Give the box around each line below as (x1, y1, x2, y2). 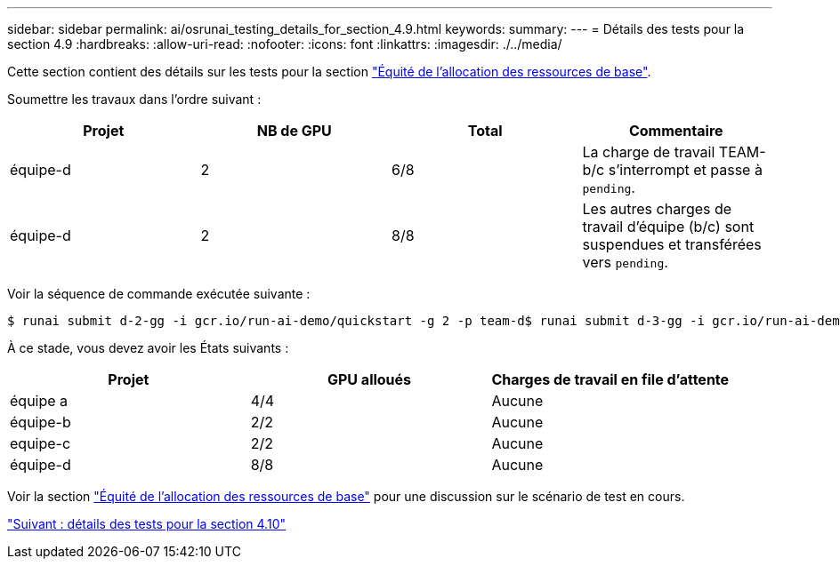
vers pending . (582, 253, 668, 271)
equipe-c (10, 434, 71, 452)
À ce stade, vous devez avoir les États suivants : (7, 340, 289, 355)
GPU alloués (327, 371, 412, 388)
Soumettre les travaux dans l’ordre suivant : (7, 92, 262, 107)
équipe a (10, 392, 69, 410)
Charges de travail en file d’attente (491, 371, 730, 388)
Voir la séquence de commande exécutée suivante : (7, 286, 311, 301)
